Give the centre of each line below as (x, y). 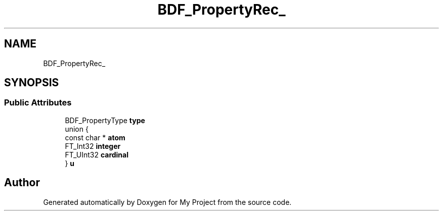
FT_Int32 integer (93, 146)
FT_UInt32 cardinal (97, 154)
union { (77, 129)
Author (22, 183)
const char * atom (95, 137)
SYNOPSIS (32, 83)
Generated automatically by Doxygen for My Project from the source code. (167, 202)
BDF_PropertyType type (105, 120)
